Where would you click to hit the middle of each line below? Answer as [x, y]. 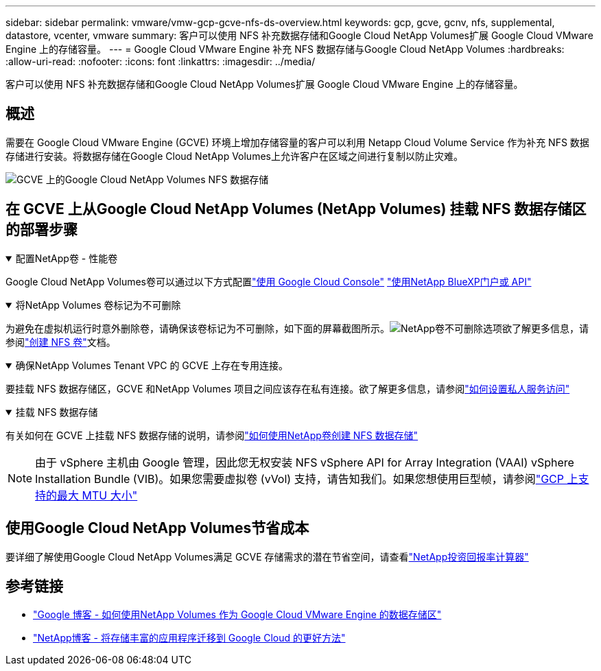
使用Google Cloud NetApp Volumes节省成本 [157, 528]
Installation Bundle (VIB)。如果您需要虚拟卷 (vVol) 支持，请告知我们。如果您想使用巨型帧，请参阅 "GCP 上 [307, 479]
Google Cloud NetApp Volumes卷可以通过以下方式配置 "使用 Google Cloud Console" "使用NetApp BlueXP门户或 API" [269, 281]
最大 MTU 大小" [97, 495]
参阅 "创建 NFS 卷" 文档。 [61, 342]
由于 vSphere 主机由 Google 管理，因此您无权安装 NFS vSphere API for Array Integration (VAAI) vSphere [305, 462]
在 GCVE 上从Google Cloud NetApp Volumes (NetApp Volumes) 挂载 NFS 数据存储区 [296, 209]
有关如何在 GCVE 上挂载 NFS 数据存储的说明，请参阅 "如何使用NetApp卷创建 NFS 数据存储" [212, 435]
